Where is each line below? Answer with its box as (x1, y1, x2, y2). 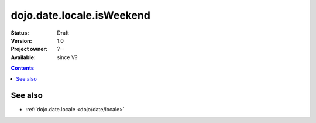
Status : (11, 29, 29, 36)
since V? (57, 53, 78, 61)
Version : (11, 37, 32, 44)
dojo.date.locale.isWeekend (11, 9, 150, 22)
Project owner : (11, 46, 48, 53)
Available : (11, 53, 36, 61)
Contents (11, 64, 35, 71)
